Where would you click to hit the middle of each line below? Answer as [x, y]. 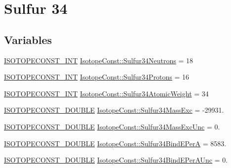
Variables [28, 39]
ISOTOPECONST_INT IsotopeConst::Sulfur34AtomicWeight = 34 [106, 93]
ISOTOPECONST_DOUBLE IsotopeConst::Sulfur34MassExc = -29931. [114, 110]
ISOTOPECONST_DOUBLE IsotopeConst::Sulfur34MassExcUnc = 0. [112, 126]
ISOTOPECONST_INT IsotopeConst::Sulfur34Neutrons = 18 [99, 60]
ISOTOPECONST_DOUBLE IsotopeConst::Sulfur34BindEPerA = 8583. [115, 143]
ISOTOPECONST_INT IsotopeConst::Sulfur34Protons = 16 [97, 77]
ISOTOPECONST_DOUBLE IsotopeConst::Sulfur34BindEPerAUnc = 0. [116, 160]
